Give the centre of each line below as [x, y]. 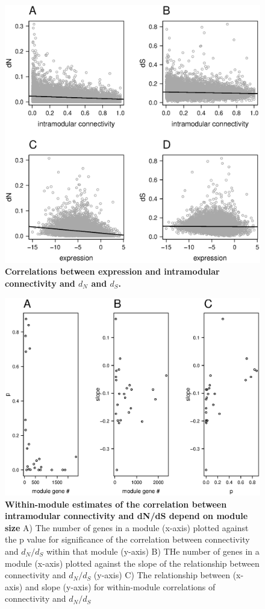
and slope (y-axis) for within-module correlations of [120, 586]
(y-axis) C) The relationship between [162, 575]
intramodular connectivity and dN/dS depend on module [126, 516]
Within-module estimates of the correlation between [116, 504]
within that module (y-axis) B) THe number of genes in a [153, 551]
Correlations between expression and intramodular [112, 271]
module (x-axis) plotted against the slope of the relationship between [132, 563]
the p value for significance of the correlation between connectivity [127, 539]
